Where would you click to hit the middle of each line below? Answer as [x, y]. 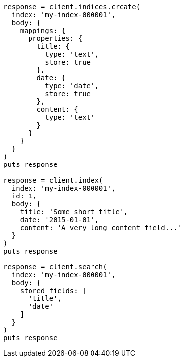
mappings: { [43, 31]
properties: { [55, 38]
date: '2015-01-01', [59, 220]
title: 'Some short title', [74, 212]
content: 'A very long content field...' [101, 228]
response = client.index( [53, 180]
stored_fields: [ [53, 291]
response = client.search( [55, 267]
